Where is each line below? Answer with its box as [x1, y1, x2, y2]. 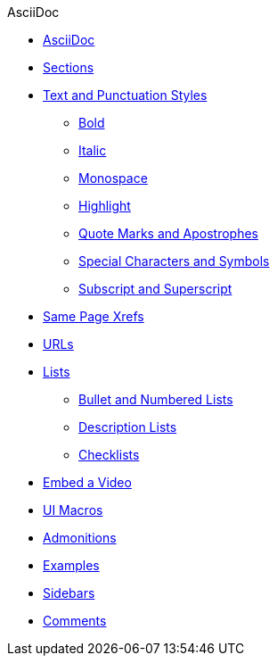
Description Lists [78, 419, 177, 435]
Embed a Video [43, 475, 132, 490]
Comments [43, 613, 107, 628]
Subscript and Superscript [78, 281, 232, 296]
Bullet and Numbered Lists [78, 392, 233, 407]
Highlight [78, 198, 131, 213]
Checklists [78, 447, 140, 462]
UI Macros [43, 502, 103, 518]
